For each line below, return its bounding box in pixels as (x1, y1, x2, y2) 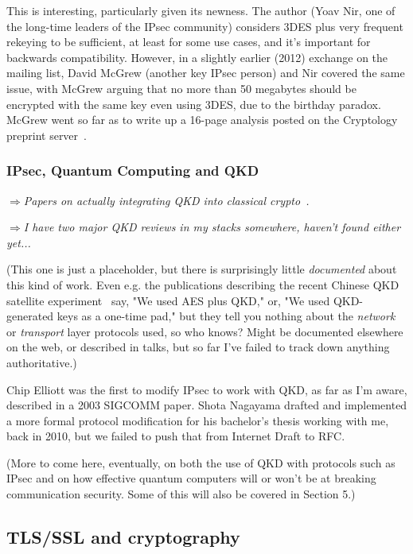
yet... (6, 234, 31, 250)
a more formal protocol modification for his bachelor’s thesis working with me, (6, 412, 389, 428)
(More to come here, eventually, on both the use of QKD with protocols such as (6, 454, 395, 471)
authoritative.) (6, 354, 77, 370)
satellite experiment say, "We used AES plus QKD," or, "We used (6, 292, 330, 308)
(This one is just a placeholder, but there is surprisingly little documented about (6, 261, 397, 277)
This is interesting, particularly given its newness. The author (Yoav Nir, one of (6, 2, 395, 18)
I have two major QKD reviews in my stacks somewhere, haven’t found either (23, 219, 401, 235)
